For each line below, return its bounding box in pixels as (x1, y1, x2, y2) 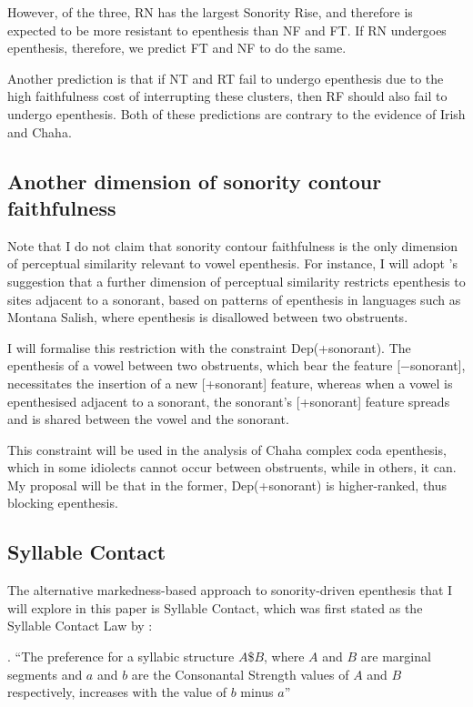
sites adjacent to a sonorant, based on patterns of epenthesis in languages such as (7, 289, 461, 308)
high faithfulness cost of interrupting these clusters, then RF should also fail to (7, 86, 448, 106)
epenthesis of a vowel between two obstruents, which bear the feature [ (7, 356, 401, 375)
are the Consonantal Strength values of (131, 664, 349, 683)
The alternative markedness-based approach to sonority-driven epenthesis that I (7, 581, 453, 600)
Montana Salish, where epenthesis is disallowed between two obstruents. (7, 308, 408, 327)
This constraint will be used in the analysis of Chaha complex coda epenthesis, (7, 439, 447, 459)
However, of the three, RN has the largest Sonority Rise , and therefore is (7, 3, 413, 21)
